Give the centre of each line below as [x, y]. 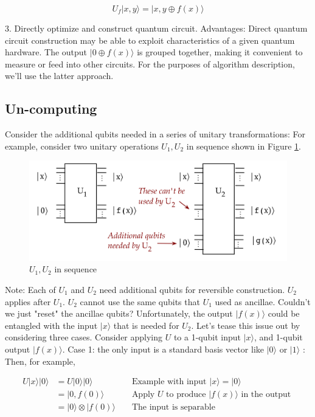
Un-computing [51, 109]
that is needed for [146, 325]
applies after [28, 301]
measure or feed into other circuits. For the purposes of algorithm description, [150, 64]
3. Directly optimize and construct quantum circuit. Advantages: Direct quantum [156, 28]
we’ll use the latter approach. [59, 76]
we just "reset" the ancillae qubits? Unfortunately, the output [119, 313]
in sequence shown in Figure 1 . [244, 146]
